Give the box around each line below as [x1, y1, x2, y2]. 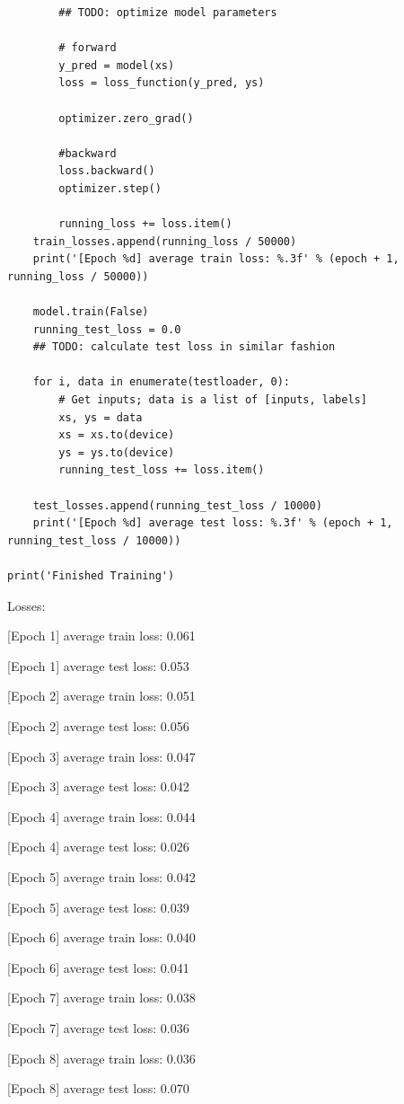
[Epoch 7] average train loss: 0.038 [7, 988, 196, 1007]
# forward [58, 41, 117, 55]
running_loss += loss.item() [58, 217, 233, 231]
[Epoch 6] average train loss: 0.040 [7, 928, 196, 947]
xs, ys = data [58, 411, 143, 424]
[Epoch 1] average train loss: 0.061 [7, 626, 196, 645]
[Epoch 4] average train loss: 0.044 [7, 807, 196, 826]
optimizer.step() [58, 181, 162, 195]
